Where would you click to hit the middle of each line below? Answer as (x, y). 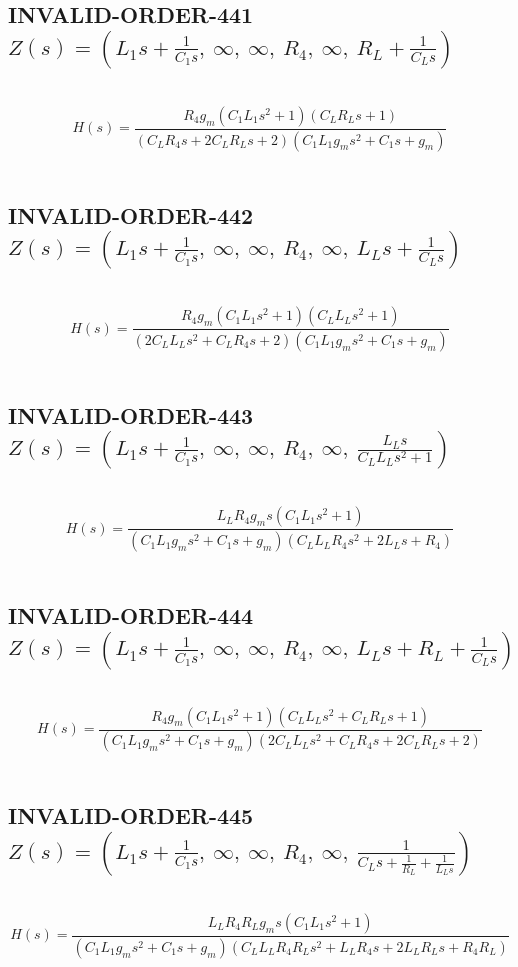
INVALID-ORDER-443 (131, 414)
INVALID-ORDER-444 (131, 615)
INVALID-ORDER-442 (131, 214)
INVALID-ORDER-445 (131, 815)
